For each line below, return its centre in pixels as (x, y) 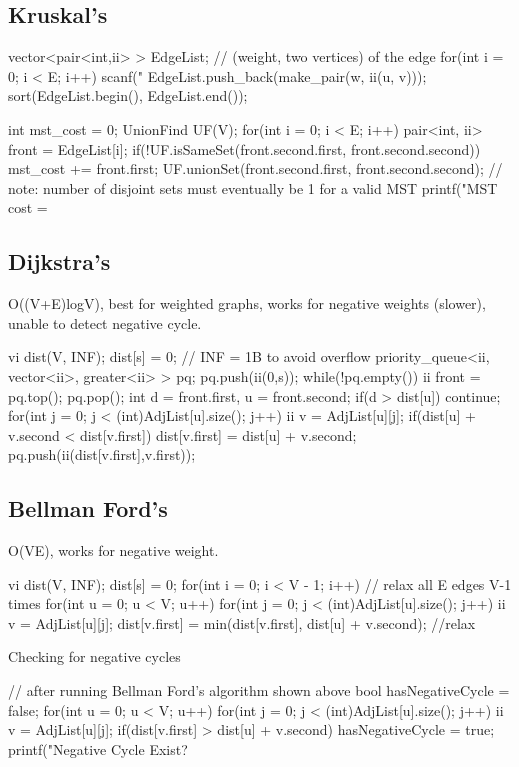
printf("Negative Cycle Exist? (98, 748)
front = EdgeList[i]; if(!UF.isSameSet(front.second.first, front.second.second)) (244, 148)
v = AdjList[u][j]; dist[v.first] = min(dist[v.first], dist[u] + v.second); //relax (242, 622)
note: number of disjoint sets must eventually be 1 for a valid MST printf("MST (253, 187)
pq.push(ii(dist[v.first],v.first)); (102, 454)
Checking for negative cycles (94, 656)
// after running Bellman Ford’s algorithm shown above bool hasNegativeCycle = (259, 690)
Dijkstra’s (59, 261)
